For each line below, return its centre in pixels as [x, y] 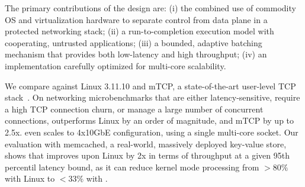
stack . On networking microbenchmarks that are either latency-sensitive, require [152, 97]
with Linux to [30, 178]
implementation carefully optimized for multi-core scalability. [115, 65]
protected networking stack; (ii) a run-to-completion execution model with [139, 31]
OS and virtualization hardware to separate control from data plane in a [136, 19]
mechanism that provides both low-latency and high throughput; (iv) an [136, 54]
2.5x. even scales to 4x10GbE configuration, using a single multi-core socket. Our [152, 132]
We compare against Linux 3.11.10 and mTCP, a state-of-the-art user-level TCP [150, 86]
